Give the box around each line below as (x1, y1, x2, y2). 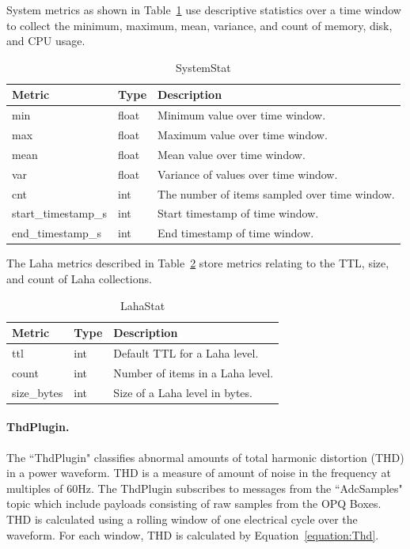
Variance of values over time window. (158, 165, 338, 182)
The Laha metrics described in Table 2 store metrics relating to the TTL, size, (6, 255, 389, 271)
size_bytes (12, 384, 63, 400)
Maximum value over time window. (158, 127, 328, 143)
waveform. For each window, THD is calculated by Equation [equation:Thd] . (6, 526, 379, 543)
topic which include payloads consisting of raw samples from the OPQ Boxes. (6, 495, 382, 512)
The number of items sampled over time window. (158, 185, 395, 202)
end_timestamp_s (12, 225, 101, 241)
